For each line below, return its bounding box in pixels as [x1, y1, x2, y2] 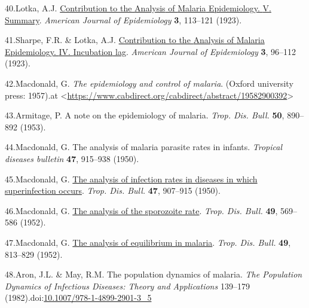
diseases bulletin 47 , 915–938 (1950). [5, 152, 139, 164]
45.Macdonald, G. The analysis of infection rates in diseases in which [5, 172, 258, 185]
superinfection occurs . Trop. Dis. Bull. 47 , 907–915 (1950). [5, 184, 221, 197]
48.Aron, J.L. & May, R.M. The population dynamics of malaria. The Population [5, 268, 302, 280]
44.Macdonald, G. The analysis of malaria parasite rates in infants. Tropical [5, 141, 283, 153]
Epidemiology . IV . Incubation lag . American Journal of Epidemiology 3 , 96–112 [5, 45, 296, 57]
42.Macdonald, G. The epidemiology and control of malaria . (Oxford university [5, 77, 293, 89]
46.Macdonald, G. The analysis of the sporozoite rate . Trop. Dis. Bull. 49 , [5, 204, 278, 216]
